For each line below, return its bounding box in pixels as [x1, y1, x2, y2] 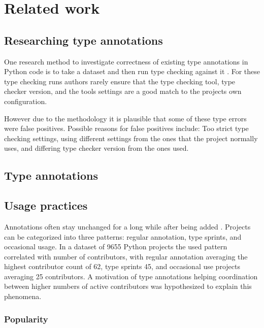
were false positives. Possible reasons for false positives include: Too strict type [4, 123, 249, 134]
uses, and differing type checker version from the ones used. [4, 143, 189, 153]
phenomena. [4, 291, 42, 302]
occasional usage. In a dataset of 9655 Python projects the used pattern [4, 241, 227, 252]
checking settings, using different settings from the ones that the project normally [4, 133, 258, 143]
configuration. [4, 95, 47, 106]
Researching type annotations [4, 32, 163, 48]
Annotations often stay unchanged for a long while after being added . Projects [4, 221, 251, 232]
